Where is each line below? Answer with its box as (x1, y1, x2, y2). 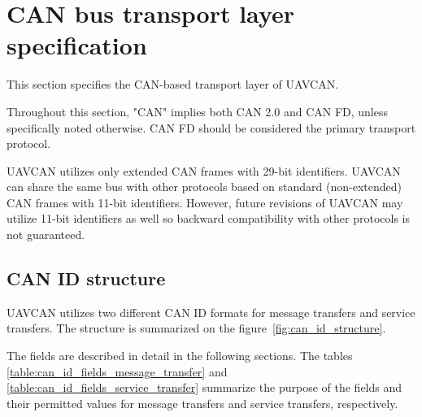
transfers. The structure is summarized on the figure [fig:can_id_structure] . (7, 319, 386, 337)
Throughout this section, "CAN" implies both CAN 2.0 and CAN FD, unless (7, 102, 389, 119)
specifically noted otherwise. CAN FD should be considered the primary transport (7, 119, 416, 136)
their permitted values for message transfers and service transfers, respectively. (7, 394, 398, 411)
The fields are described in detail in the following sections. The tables (7, 347, 353, 364)
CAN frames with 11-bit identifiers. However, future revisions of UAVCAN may (7, 193, 403, 211)
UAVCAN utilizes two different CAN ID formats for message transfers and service (7, 303, 415, 320)
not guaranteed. (7, 226, 85, 243)
